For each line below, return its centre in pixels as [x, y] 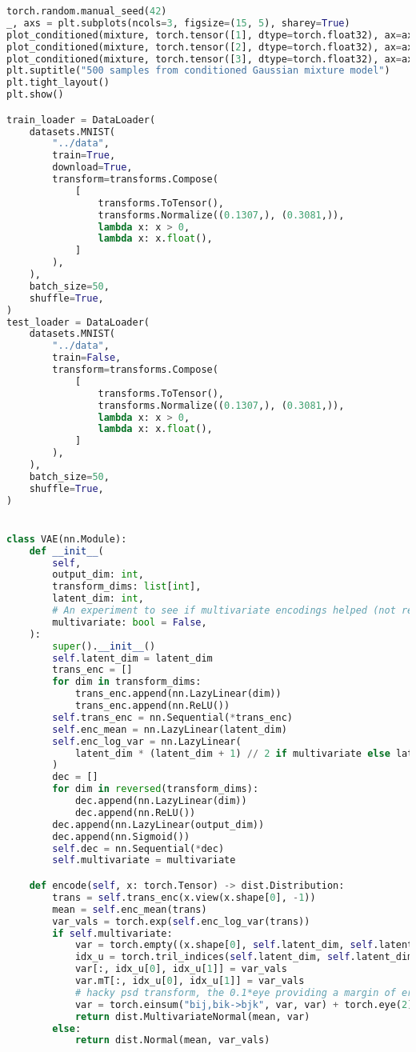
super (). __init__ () [104, 646]
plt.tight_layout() [58, 83]
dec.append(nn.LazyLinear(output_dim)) [158, 824]
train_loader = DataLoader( [81, 120]
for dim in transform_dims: [127, 682]
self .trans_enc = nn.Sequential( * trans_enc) [172, 717]
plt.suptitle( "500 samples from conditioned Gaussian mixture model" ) [198, 71]
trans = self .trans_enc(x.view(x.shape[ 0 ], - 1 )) [184, 897]
